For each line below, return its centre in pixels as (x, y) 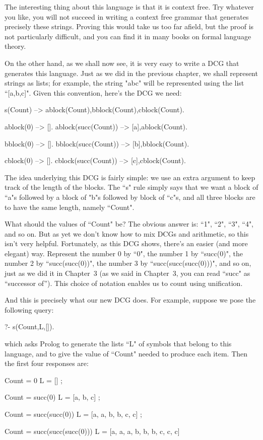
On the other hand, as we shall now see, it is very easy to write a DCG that (122, 63)
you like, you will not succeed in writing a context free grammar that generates (127, 16)
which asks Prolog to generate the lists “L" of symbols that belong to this (118, 344)
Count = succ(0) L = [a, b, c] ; (52, 397)
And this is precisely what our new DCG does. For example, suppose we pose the (130, 300)
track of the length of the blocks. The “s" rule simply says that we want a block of (131, 187)
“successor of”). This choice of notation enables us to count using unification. (124, 283)
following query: (29, 309)
